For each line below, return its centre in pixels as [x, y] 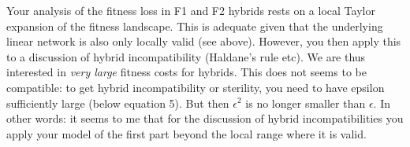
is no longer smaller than [306, 103]
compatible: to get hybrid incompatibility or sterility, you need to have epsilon [196, 87]
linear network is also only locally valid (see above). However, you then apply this [204, 41]
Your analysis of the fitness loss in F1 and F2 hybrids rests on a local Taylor [191, 10]
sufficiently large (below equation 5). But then [118, 103]
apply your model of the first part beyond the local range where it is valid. [186, 133]
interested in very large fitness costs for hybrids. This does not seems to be [186, 72]
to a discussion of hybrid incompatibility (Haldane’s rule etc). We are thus [186, 56]
